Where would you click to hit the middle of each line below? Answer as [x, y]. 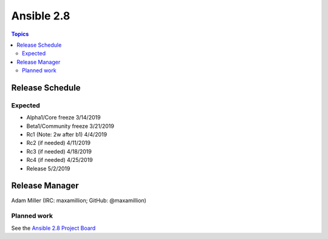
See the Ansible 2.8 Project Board [53, 228]
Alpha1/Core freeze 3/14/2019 [63, 118]
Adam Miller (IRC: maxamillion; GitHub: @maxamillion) [79, 200]
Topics [20, 34]
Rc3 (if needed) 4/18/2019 [59, 151]
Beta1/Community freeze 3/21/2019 [70, 126]
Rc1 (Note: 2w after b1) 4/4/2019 [67, 135]
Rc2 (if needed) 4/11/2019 [59, 143]
